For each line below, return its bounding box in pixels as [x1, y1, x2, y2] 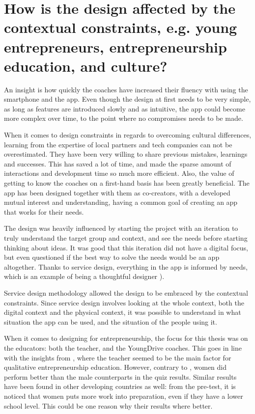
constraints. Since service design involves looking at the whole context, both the [4, 297, 244, 307]
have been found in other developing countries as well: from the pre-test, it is [4, 381, 236, 391]
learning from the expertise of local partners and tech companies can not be [4, 139, 232, 149]
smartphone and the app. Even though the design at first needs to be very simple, [4, 94, 251, 104]
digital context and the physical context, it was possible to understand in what [4, 307, 241, 317]
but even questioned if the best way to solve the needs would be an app [4, 252, 220, 262]
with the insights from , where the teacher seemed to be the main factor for [4, 352, 231, 362]
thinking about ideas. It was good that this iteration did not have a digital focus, [4, 242, 249, 252]
